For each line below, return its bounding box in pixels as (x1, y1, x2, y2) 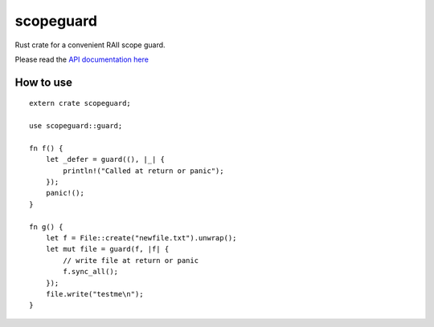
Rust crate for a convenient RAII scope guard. (14, 40, 166, 50)
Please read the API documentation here (14, 54, 149, 64)
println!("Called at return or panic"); (63, 166, 224, 176)
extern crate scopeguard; (29, 99, 132, 108)
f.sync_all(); (63, 267, 119, 277)
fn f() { (29, 143, 63, 152)
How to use (14, 75, 72, 89)
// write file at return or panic (63, 256, 199, 264)
